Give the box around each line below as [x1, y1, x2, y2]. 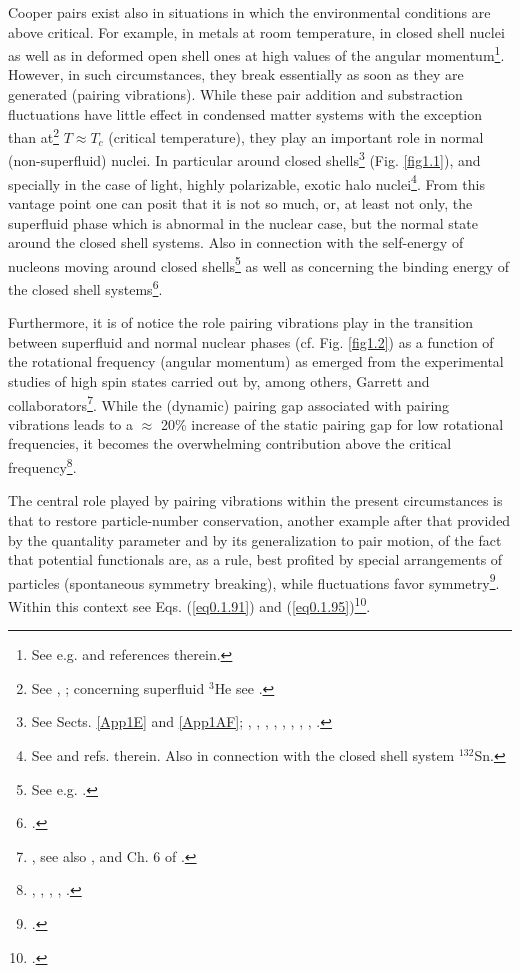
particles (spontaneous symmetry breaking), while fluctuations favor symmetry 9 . [8, 569, 500, 593]
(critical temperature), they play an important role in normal [108, 126, 484, 147]
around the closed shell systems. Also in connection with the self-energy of [8, 232, 464, 253]
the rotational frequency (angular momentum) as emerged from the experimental [8, 351, 504, 372]
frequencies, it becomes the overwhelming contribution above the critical [8, 433, 452, 454]
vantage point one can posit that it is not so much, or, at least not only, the [8, 192, 473, 213]
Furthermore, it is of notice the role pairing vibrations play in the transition [8, 312, 474, 333]
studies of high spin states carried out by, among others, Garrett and [8, 371, 430, 392]
